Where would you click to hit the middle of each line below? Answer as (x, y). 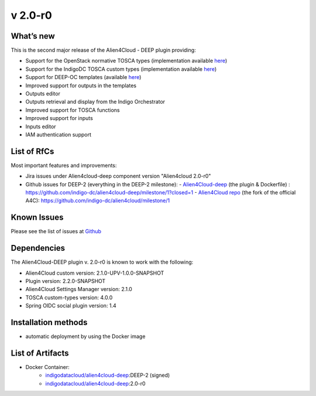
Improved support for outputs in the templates (81, 86)
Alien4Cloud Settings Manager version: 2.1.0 (79, 289)
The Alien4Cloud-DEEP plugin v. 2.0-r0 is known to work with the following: (102, 262)
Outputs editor (43, 94)
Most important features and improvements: (64, 165)
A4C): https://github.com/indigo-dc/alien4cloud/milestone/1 (98, 201)
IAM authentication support (59, 134)
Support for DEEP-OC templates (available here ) (83, 77)
